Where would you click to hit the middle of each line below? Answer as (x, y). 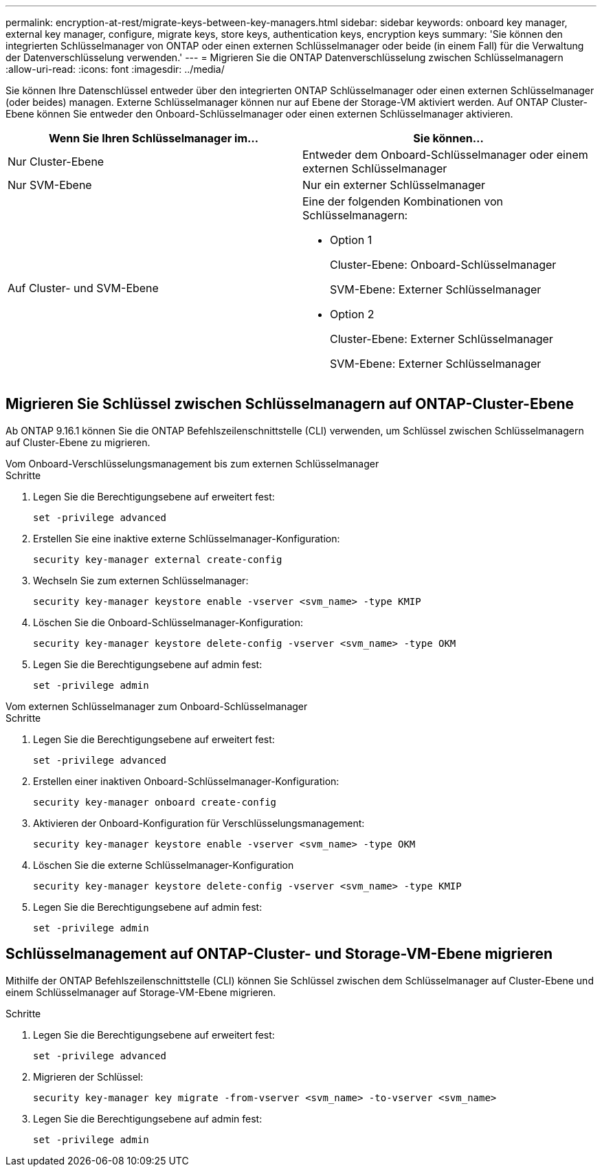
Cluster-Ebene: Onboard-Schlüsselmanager (443, 265)
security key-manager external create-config (158, 559)
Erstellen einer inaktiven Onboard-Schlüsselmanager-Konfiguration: (186, 781)
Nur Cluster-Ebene (56, 162)
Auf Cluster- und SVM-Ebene (83, 288)
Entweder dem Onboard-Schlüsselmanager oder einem (445, 155)
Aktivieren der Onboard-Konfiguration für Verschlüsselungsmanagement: (199, 823)
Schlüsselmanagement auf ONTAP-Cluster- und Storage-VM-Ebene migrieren (279, 954)
